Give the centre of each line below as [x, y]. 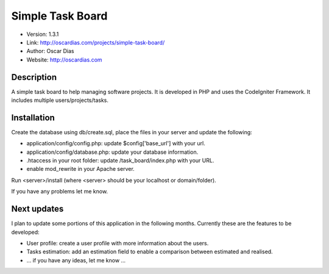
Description [34, 77]
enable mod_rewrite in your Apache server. [81, 169]
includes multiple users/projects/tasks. [60, 100]
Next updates [37, 209]
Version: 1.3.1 [43, 34]
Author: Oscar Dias [50, 51]
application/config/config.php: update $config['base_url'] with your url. [116, 143]
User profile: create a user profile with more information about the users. [118, 243]
